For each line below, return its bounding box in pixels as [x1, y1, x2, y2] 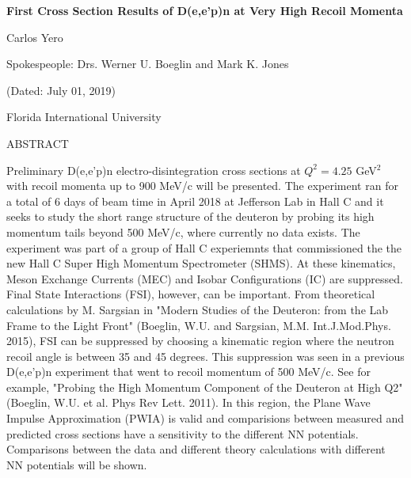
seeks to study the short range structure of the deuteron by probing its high [6, 208, 375, 225]
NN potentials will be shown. [6, 456, 147, 472]
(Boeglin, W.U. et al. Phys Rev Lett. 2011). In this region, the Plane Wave [6, 394, 371, 411]
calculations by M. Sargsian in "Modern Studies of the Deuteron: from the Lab [6, 301, 389, 317]
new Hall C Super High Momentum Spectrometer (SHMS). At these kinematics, [6, 255, 396, 271]
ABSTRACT [6, 135, 69, 151]
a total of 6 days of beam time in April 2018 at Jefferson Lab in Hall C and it [6, 192, 384, 209]
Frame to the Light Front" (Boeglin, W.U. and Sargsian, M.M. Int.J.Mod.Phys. [6, 317, 391, 333]
